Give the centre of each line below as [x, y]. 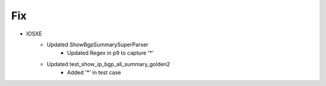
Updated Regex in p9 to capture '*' [110, 53]
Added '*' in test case [94, 73]
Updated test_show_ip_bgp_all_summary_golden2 [108, 64]
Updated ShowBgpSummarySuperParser [98, 45]
